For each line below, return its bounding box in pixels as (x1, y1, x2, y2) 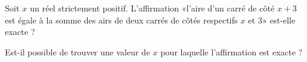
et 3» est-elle (248, 13, 296, 26)
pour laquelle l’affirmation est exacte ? (160, 45, 303, 58)
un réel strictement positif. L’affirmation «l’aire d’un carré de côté (30, 2, 275, 14)
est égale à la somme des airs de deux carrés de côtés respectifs (5, 13, 238, 26)
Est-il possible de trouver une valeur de (5, 45, 150, 58)
